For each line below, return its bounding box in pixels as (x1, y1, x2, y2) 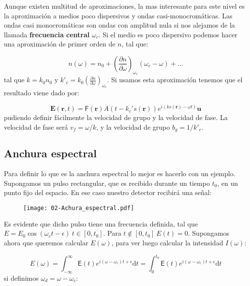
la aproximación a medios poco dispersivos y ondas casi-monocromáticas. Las (4, 10, 233, 20)
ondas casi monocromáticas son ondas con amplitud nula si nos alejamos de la (4, 20, 235, 30)
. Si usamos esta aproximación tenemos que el (107, 75, 243, 85)
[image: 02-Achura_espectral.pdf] (23, 205, 134, 212)
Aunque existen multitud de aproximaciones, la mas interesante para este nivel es (4, 1, 245, 11)
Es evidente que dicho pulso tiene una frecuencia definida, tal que (4, 218, 198, 228)
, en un (217, 178, 238, 188)
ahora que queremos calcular (4, 237, 88, 247)
